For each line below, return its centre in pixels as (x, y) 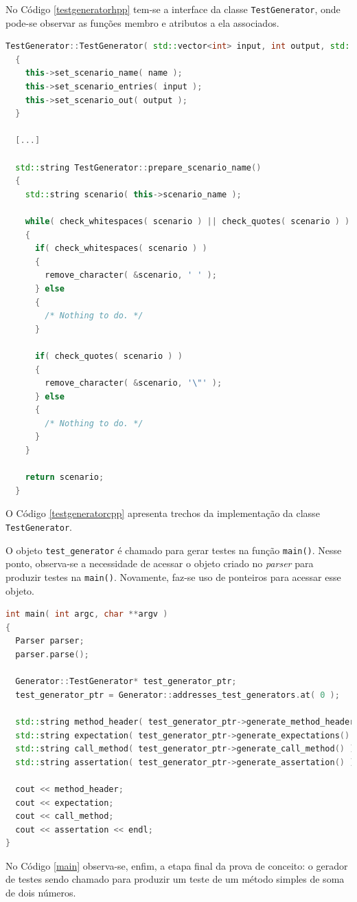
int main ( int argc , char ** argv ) (87, 614)
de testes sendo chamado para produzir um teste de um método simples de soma (175, 879)
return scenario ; (65, 477)
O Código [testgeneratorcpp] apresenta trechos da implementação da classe (163, 513)
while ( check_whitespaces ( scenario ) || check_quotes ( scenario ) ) (187, 221)
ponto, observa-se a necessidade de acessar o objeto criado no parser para (160, 563)
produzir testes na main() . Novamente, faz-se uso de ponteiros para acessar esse (173, 576)
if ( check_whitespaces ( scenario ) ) (121, 249)
